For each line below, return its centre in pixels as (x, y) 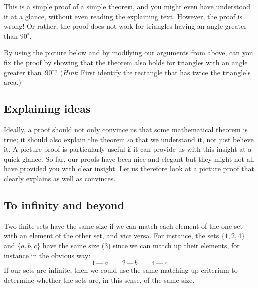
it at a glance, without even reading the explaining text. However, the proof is (123, 16)
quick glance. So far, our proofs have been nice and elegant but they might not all (129, 158)
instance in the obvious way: (47, 255)
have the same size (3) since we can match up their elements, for (141, 245)
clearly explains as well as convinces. (60, 178)
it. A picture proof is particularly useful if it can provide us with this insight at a (128, 149)
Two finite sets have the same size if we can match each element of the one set (123, 226)
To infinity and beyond (64, 205)
